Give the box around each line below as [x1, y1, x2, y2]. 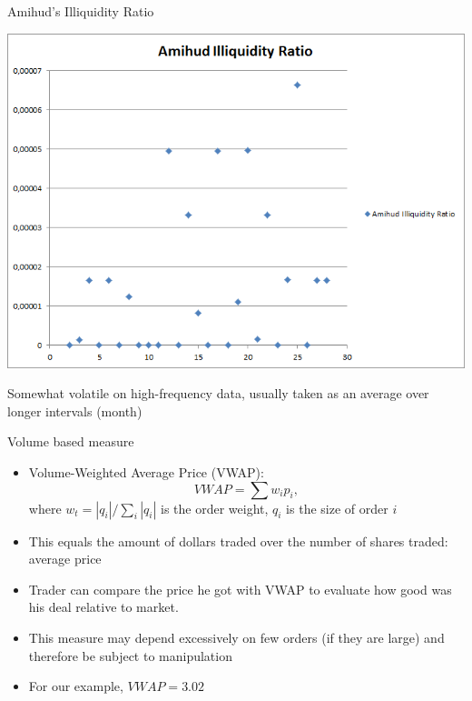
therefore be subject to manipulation [28, 646, 232, 665]
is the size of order [286, 498, 388, 517]
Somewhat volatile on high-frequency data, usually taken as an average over [7, 384, 429, 403]
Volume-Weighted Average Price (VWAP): [28, 463, 264, 482]
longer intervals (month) [7, 401, 143, 420]
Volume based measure [7, 432, 134, 451]
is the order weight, [160, 498, 269, 517]
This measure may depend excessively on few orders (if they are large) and [28, 628, 445, 647]
